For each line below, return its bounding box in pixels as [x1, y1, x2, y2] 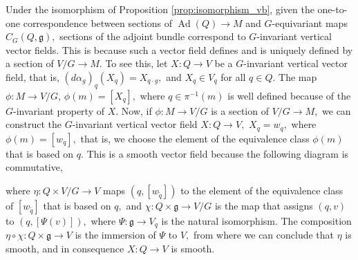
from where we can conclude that [193, 228, 335, 242]
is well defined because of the [227, 88, 351, 102]
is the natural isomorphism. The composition [161, 214, 352, 228]
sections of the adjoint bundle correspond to [59, 29, 246, 44]
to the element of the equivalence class [180, 183, 343, 197]
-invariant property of [13, 103, 104, 118]
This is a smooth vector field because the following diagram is [86, 146, 349, 160]
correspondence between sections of [23, 15, 172, 30]
